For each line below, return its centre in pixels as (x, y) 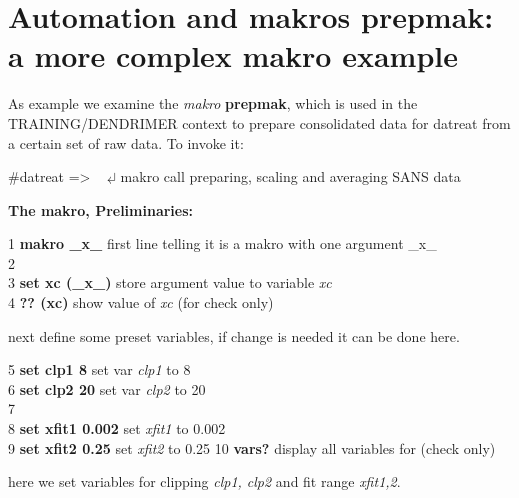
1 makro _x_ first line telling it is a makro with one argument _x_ (222, 243)
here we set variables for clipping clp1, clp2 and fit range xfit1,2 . (204, 481)
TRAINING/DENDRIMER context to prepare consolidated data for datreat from (259, 122)
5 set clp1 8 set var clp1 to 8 (99, 369)
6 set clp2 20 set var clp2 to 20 (107, 388)
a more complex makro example (233, 55)
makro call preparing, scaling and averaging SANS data (290, 176)
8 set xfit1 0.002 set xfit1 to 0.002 (117, 428)
